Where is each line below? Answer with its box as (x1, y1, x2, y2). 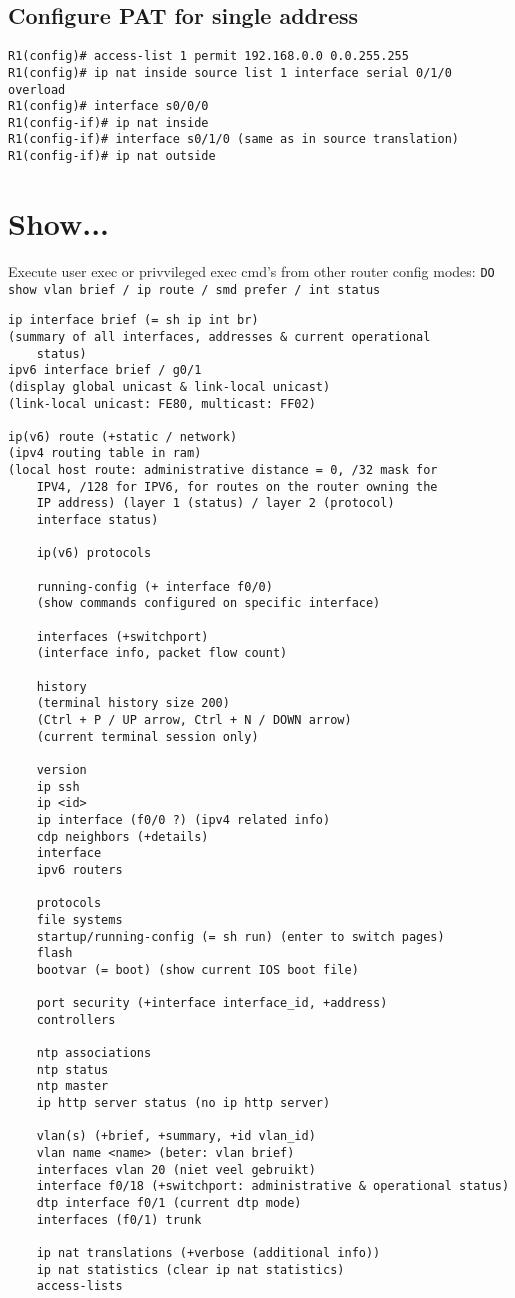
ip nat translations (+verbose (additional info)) (36, 1245, 381, 1260)
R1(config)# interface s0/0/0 (8, 99, 209, 114)
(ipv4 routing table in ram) (8, 446, 202, 461)
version (36, 762, 87, 777)
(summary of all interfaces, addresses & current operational (8, 329, 431, 344)
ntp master (36, 1079, 109, 1094)
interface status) (36, 513, 159, 528)
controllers (36, 1012, 116, 1027)
